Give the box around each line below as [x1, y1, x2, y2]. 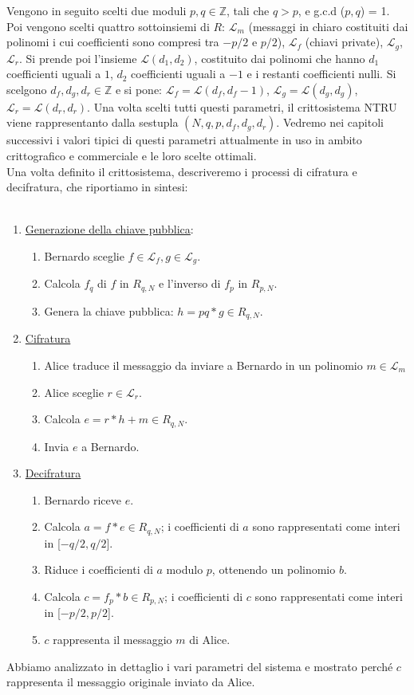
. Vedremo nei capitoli [276, 114, 384, 131]
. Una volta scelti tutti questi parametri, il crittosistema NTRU [87, 98, 397, 115]
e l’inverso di [159, 275, 221, 292]
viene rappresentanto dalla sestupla [6, 114, 179, 131]
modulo [166, 561, 203, 578]
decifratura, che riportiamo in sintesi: [6, 179, 188, 195]
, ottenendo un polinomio [211, 561, 336, 578]
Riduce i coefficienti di [44, 561, 153, 578]
